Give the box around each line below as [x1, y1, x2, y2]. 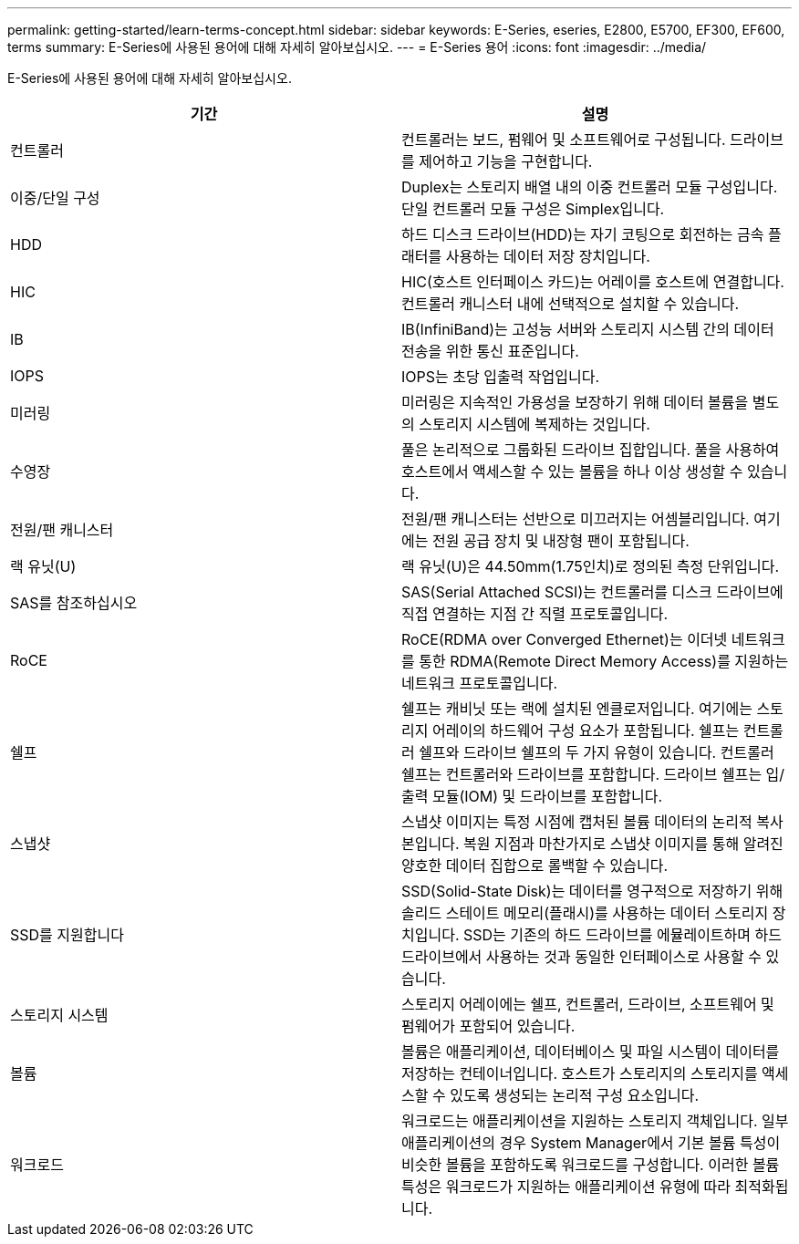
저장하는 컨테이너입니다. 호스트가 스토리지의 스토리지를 [401, 1064, 758, 1083]
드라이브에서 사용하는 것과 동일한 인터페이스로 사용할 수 [401, 948, 763, 966]
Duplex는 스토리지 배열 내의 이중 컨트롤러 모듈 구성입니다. [401, 178, 778, 196]
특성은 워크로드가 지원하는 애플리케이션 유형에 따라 [401, 1177, 732, 1196]
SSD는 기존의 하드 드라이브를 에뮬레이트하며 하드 [462, 926, 782, 944]
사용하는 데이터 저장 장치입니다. [445, 247, 650, 265]
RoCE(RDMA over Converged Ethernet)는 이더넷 [401, 630, 728, 648]
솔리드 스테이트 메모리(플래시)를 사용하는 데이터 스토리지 [401, 904, 769, 922]
